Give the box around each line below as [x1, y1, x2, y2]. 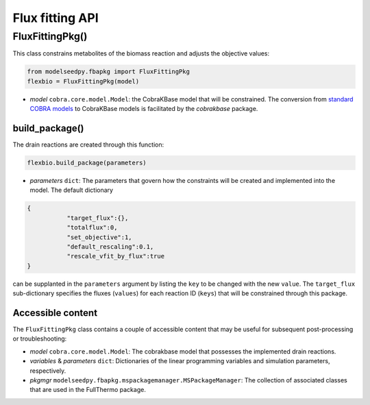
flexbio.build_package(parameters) [27, 159, 147, 167]
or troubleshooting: [12, 334, 67, 343]
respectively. [29, 367, 66, 375]
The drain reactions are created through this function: [12, 140, 164, 149]
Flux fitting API [12, 10, 99, 25]
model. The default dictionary [29, 186, 113, 195]
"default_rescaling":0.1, [66, 243, 154, 250]
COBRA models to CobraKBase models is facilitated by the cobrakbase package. [29, 105, 258, 113]
